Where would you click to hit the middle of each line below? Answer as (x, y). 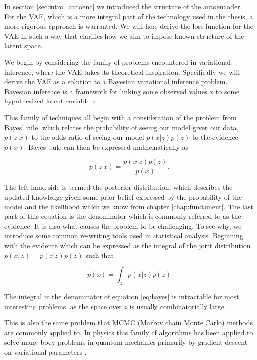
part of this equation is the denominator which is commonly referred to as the (123, 216)
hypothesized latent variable (47, 101)
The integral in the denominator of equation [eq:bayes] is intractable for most (122, 296)
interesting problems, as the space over (63, 306)
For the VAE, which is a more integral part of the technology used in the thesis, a (129, 16)
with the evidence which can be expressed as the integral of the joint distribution (128, 245)
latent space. (24, 45)
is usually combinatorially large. (178, 306)
